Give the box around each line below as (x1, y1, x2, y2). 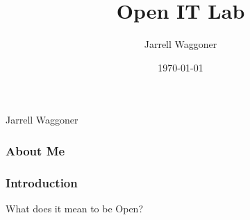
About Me (6, 142, 65, 159)
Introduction (6, 174, 78, 191)
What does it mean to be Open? (6, 201, 144, 215)
